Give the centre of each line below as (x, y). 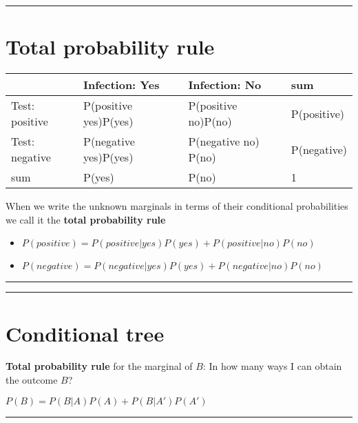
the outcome (32, 380)
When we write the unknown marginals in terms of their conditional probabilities (177, 206)
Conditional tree (85, 333)
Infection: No (225, 85)
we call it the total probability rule (86, 219)
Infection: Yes (122, 85)
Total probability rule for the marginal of (99, 366)
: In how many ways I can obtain (272, 366)
